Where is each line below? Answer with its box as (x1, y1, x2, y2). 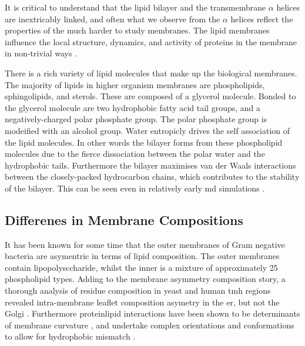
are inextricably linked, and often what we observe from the (5, 12, 220, 25)
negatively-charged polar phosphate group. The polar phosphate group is (5, 113, 267, 125)
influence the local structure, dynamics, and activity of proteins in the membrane (5, 35, 297, 48)
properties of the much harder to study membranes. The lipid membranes (5, 24, 270, 36)
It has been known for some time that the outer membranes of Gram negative (5, 238, 285, 250)
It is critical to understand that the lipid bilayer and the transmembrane (5, 1, 266, 13)
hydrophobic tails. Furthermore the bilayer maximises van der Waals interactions (5, 159, 296, 171)
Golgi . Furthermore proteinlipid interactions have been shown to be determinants (5, 307, 300, 320)
